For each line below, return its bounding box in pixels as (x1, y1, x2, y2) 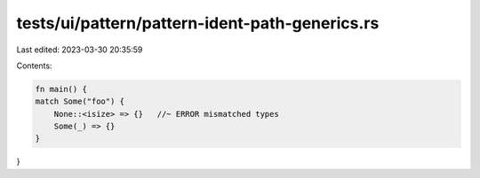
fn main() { (35, 84, 88, 94)
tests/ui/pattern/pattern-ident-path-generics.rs (16, 13, 380, 33)
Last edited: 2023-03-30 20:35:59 (16, 44, 143, 55)
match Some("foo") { (35, 97, 124, 106)
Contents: (16, 60, 52, 71)
